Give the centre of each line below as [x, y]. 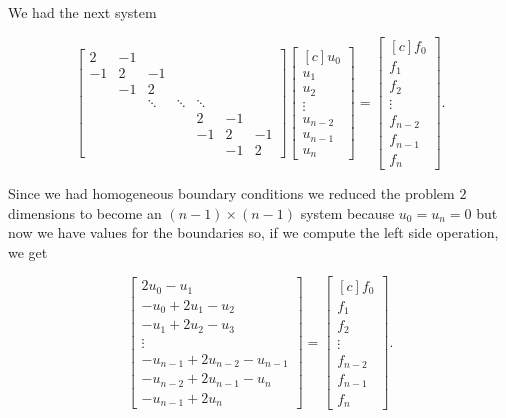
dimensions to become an [85, 212]
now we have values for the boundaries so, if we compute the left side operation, [253, 232]
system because [347, 212]
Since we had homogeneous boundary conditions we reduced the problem [231, 193]
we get [28, 251]
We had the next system [82, 12]
